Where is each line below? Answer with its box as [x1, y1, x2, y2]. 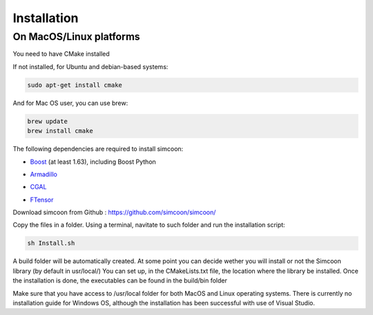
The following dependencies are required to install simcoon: [12, 145, 184, 153]
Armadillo [30, 170, 58, 178]
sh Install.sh [27, 239, 75, 247]
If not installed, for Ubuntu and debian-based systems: [12, 62, 169, 70]
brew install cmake [27, 127, 93, 135]
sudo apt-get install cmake [27, 81, 122, 89]
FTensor [30, 195, 54, 204]
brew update [27, 117, 68, 125]
